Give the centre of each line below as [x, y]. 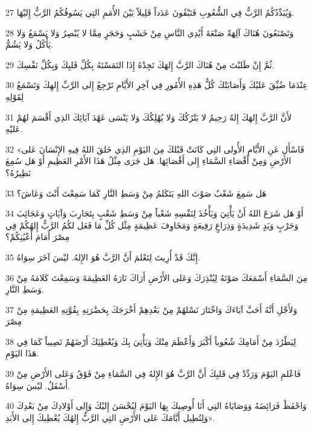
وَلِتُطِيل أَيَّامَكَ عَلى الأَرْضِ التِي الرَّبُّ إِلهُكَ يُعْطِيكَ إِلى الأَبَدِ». [110, 417]
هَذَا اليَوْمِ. [22, 353]
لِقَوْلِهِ [15, 96]
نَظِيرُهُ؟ [18, 172]
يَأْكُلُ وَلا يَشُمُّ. [30, 44]
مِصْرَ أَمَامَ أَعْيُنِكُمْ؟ [38, 237]
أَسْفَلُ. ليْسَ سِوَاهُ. [38, 385]
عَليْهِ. [14, 129]
